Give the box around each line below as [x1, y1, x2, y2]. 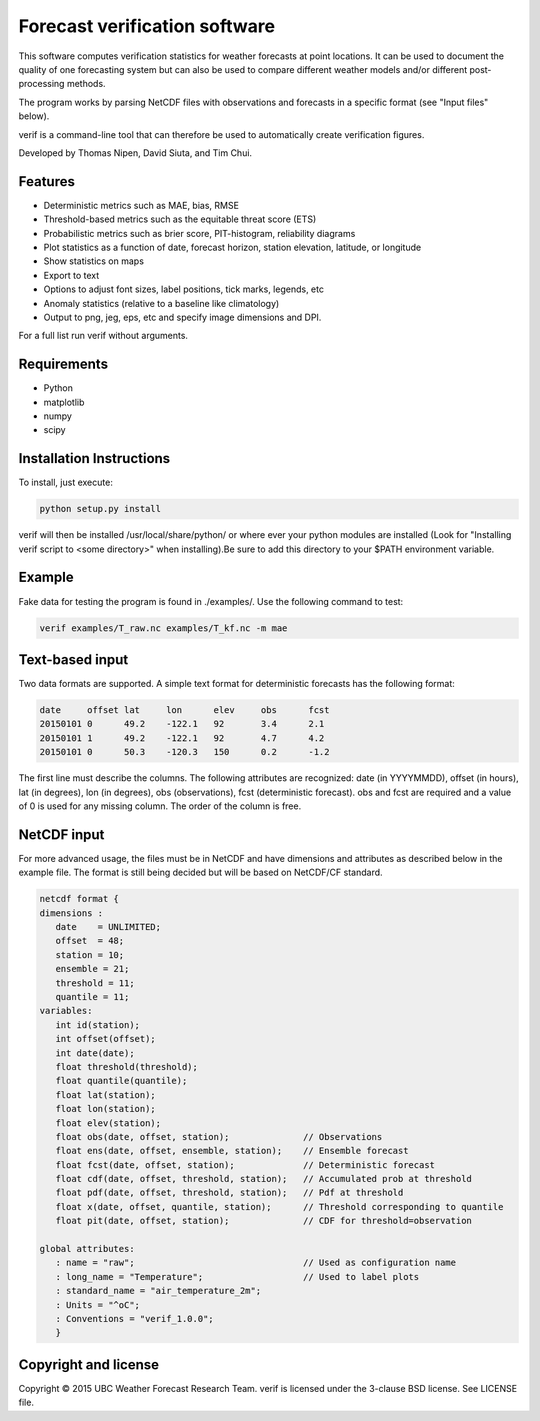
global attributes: [39, 1243, 135, 1255]
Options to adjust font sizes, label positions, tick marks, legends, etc [43, 283, 325, 295]
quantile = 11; [55, 991, 130, 1002]
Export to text [43, 269, 100, 281]
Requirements [18, 356, 109, 373]
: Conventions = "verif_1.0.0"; [55, 1313, 214, 1324]
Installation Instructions [18, 450, 171, 467]
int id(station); [55, 1019, 140, 1030]
